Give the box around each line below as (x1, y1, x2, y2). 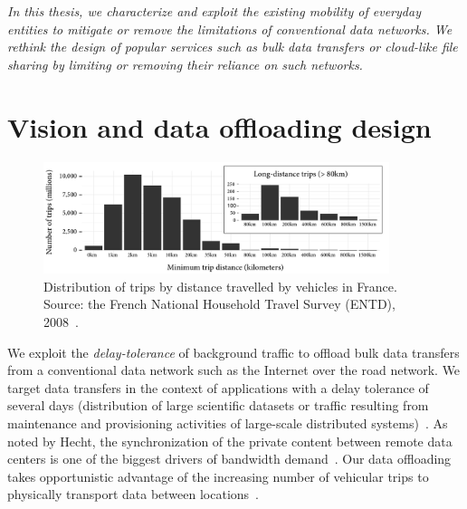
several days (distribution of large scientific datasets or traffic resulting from (7, 396, 429, 415)
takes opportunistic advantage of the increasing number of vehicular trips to (7, 466, 429, 485)
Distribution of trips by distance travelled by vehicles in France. (43, 276, 397, 295)
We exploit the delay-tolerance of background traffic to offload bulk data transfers (7, 342, 460, 361)
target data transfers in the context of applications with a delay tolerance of (7, 378, 429, 397)
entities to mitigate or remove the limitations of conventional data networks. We (7, 19, 453, 38)
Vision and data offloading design (7, 108, 432, 145)
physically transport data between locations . (7, 485, 260, 504)
